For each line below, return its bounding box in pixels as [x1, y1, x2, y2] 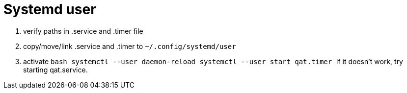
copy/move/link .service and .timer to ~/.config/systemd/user [23, 42, 236, 50]
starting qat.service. [23, 65, 88, 74]
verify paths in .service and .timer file [23, 26, 143, 35]
